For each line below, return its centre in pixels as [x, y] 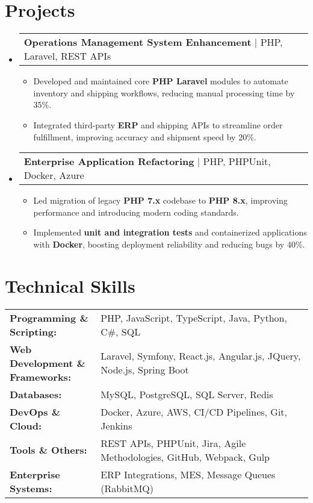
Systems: [31, 488]
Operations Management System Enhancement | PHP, [153, 42]
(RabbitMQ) [127, 488]
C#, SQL [121, 331]
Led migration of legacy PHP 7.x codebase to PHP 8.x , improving [160, 200]
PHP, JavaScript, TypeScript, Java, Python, [194, 317]
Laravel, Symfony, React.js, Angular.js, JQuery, [201, 356]
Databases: [36, 394]
